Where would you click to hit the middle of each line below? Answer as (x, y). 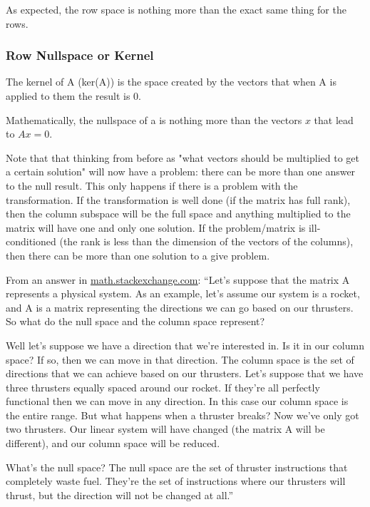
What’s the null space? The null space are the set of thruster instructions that (177, 467)
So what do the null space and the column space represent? (135, 321)
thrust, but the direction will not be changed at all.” (120, 495)
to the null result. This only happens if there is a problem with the (152, 185)
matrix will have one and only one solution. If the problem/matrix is (156, 227)
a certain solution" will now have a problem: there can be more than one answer (181, 171)
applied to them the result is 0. (73, 96)
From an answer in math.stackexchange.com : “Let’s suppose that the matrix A (178, 279)
